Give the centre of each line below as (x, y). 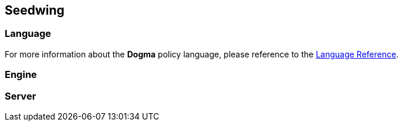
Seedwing (35, 10)
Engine (21, 75)
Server (21, 96)
